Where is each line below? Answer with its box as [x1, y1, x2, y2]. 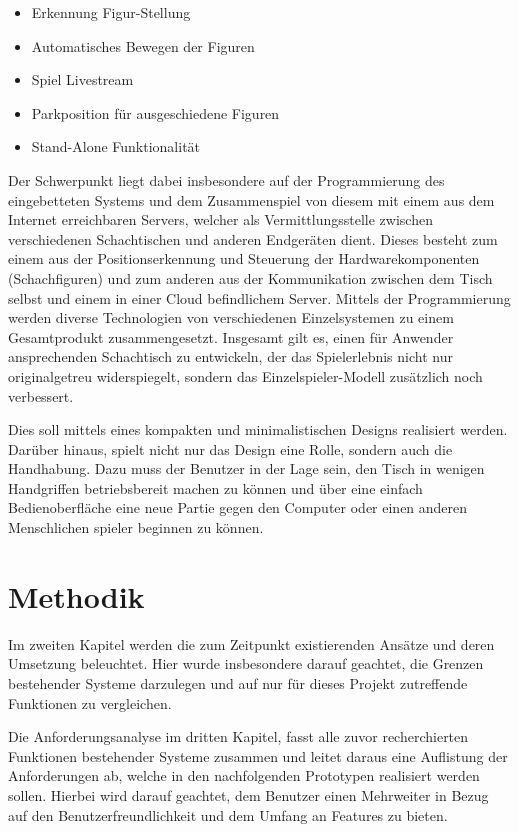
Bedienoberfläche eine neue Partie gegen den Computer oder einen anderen [8, 497, 468, 518]
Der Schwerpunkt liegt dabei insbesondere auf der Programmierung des [8, 169, 445, 190]
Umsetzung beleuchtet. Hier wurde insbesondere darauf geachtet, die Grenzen [8, 653, 484, 674]
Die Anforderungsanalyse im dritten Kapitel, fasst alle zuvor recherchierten [8, 726, 469, 747]
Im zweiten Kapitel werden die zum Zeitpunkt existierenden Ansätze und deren [8, 633, 495, 654]
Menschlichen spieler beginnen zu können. [8, 517, 264, 538]
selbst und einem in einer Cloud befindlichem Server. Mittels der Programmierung [8, 287, 511, 308]
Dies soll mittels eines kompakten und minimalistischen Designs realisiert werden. [8, 419, 508, 440]
